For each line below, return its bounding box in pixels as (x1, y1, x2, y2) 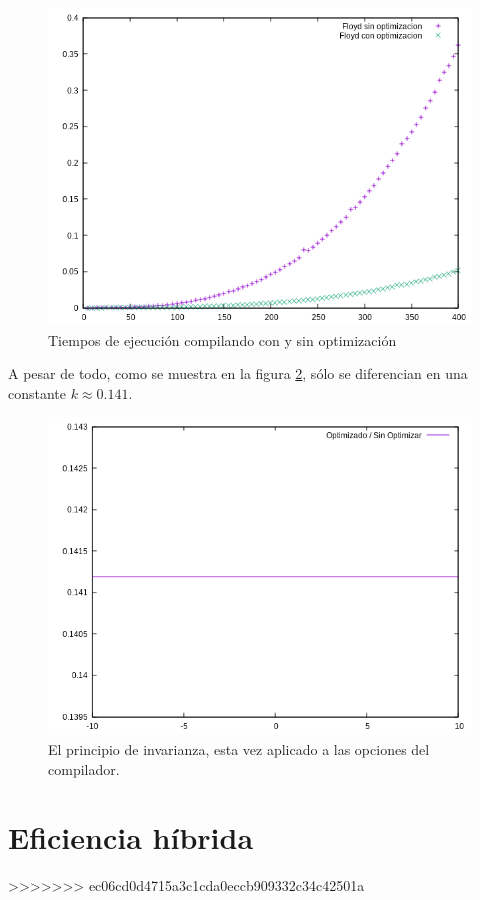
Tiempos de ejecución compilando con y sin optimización (48, 329, 397, 350)
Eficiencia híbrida (8, 817, 254, 858)
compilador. (48, 758, 120, 779)
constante (8, 382, 67, 403)
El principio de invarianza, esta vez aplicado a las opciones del (48, 738, 430, 759)
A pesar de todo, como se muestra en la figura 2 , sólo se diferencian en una (8, 363, 468, 384)
